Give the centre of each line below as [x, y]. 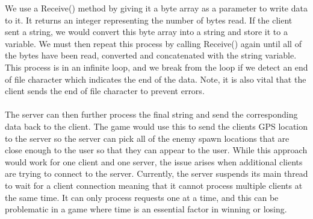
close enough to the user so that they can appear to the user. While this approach [156, 150]
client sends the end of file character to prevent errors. [105, 91]
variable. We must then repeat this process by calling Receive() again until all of [153, 43]
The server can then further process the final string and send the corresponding [151, 114]
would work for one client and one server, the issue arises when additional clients [154, 161]
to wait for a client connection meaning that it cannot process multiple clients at [154, 185]
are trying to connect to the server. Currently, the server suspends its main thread [156, 173]
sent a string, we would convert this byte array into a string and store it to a [146, 32]
